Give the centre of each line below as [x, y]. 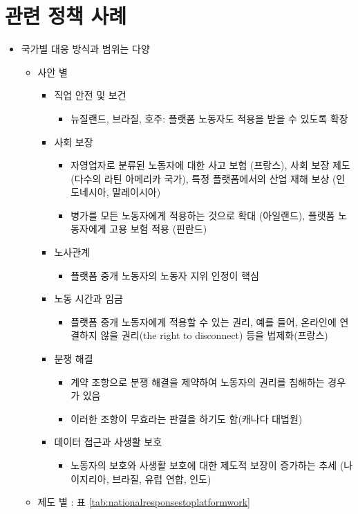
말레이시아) [136, 192]
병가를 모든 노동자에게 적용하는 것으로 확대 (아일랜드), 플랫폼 [203, 215]
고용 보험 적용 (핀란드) [158, 229]
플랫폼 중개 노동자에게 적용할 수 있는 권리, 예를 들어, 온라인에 [204, 321]
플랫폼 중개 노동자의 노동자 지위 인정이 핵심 [165, 275]
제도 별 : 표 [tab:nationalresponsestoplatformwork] [144, 502]
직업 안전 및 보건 [90, 95]
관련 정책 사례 [66, 16]
